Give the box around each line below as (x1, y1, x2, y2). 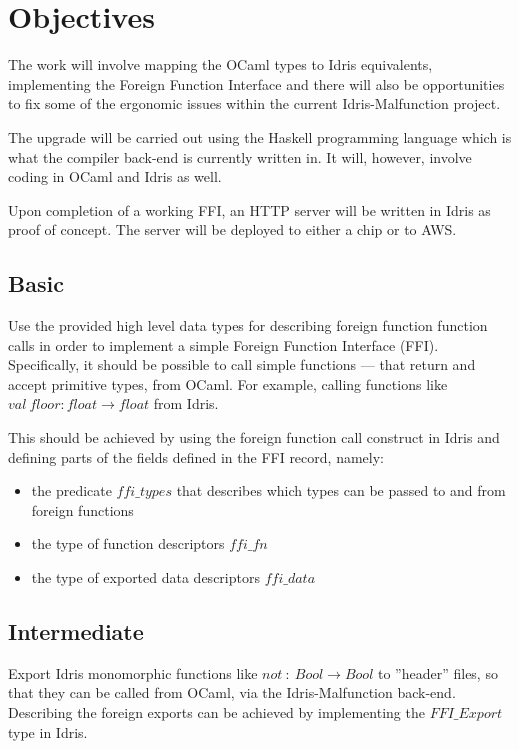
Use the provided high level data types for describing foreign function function (8, 315, 488, 336)
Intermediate (8, 616, 144, 646)
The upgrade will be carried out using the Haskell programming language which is (8, 126, 512, 147)
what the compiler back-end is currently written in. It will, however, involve (8, 146, 472, 167)
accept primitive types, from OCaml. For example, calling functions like (8, 373, 448, 394)
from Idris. (153, 393, 219, 414)
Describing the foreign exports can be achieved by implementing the (8, 702, 425, 722)
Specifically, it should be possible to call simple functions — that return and (8, 354, 476, 375)
